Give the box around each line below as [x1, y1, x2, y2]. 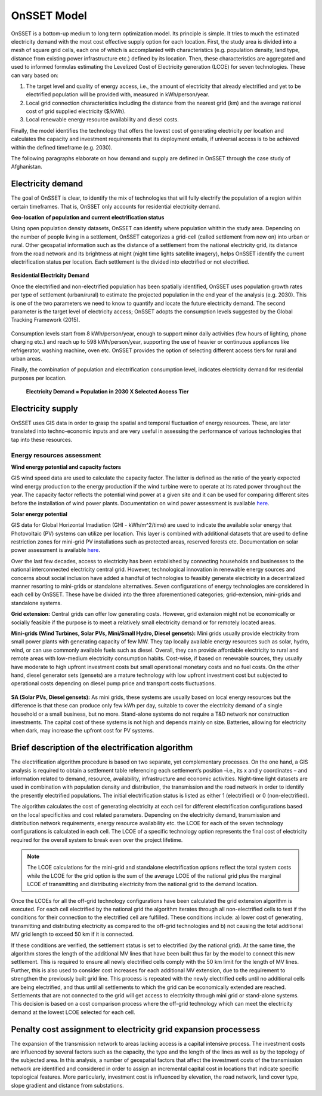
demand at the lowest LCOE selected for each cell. [11, 1008, 135, 1016]
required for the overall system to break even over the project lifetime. [11, 836, 183, 843]
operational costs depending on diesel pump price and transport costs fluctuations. [11, 680, 216, 687]
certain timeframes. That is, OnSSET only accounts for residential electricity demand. [11, 203, 221, 210]
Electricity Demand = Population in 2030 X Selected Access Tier [26, 388, 189, 395]
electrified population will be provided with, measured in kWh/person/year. [26, 91, 210, 98]
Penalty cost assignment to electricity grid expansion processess [11, 1024, 261, 1034]
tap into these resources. [11, 436, 73, 443]
